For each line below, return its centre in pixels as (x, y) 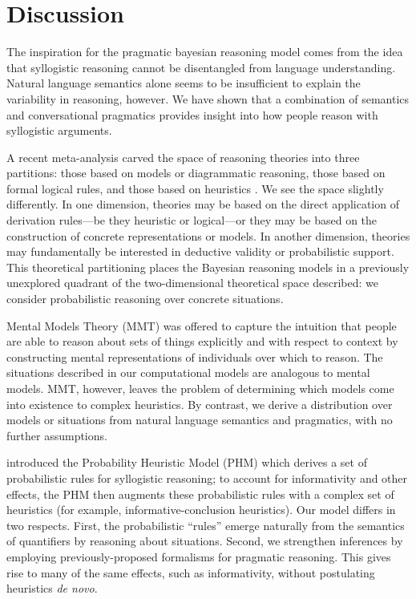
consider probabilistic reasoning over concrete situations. (145, 299)
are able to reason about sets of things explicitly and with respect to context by (202, 341)
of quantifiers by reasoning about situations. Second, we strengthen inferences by (205, 541)
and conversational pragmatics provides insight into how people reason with (192, 114)
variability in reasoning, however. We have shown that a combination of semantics (208, 98)
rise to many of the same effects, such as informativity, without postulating (191, 572)
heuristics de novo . (52, 588)
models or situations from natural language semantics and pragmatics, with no (200, 420)
